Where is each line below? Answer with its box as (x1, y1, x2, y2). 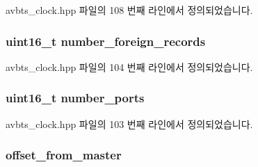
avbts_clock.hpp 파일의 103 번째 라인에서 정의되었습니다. (6, 116, 253, 131)
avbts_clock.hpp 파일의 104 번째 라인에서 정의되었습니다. (6, 59, 253, 74)
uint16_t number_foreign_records (6, 32, 206, 49)
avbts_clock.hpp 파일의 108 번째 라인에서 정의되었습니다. (6, 3, 253, 17)
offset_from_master (6, 146, 122, 164)
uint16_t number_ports (6, 89, 145, 106)
